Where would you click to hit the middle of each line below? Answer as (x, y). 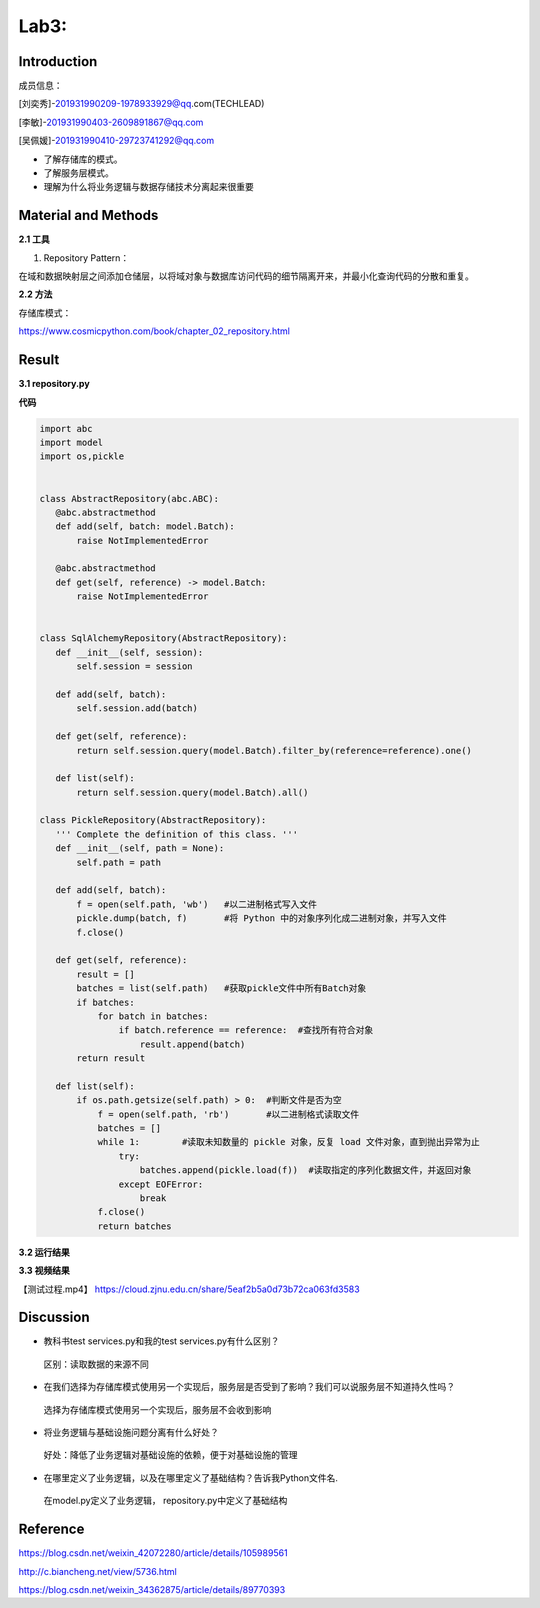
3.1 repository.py (54, 384)
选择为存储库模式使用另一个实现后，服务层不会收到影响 (157, 1409)
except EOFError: (161, 1184)
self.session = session (135, 666)
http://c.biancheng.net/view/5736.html (97, 1571)
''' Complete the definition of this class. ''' (177, 834)
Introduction (58, 61)
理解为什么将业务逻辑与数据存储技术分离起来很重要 (148, 187)
